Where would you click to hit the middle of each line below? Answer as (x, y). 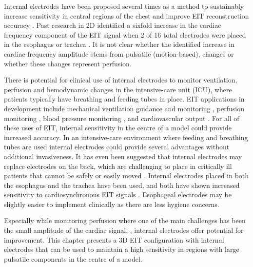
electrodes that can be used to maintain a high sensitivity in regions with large (122, 249)
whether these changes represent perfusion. (68, 63)
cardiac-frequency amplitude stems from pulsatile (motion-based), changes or (119, 53)
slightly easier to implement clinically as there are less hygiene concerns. (112, 204)
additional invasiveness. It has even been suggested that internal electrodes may (123, 156)
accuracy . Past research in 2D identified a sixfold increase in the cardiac (113, 25)
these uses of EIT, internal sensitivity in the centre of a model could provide (118, 128)
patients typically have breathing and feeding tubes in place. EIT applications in (124, 99)
